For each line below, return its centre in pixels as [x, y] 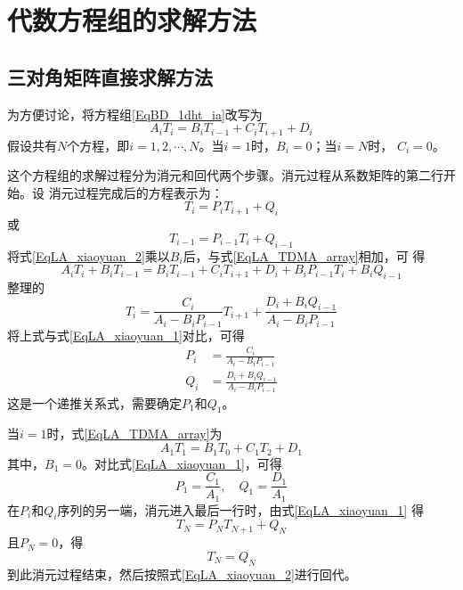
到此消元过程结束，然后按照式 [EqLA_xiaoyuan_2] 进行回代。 [182, 574]
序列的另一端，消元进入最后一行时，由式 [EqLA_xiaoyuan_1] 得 [240, 509]
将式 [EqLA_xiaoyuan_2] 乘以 [89, 255]
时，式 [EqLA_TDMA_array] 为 [134, 434]
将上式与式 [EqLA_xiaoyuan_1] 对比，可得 [126, 335]
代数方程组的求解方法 [132, 20]
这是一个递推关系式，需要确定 [94, 402]
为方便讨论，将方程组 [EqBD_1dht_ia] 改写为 [135, 114]
